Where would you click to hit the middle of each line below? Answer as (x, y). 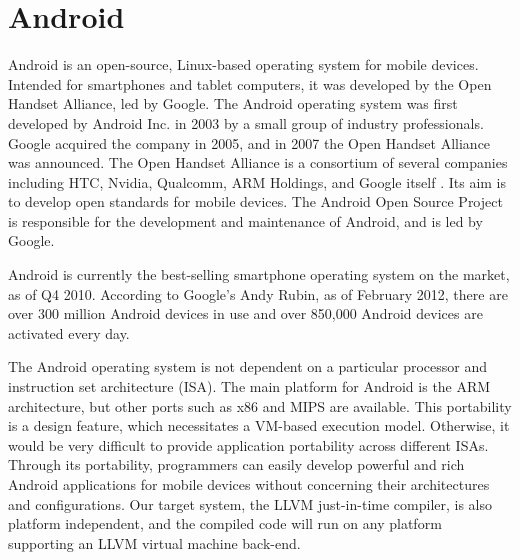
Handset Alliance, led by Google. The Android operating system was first (233, 103)
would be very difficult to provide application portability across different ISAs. (248, 444)
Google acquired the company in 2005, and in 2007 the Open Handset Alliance (249, 142)
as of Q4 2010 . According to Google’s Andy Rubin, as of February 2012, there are (258, 293)
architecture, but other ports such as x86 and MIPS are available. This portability (260, 405)
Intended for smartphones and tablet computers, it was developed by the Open (250, 83)
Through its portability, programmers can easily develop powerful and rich (236, 464)
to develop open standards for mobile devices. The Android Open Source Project (255, 201)
